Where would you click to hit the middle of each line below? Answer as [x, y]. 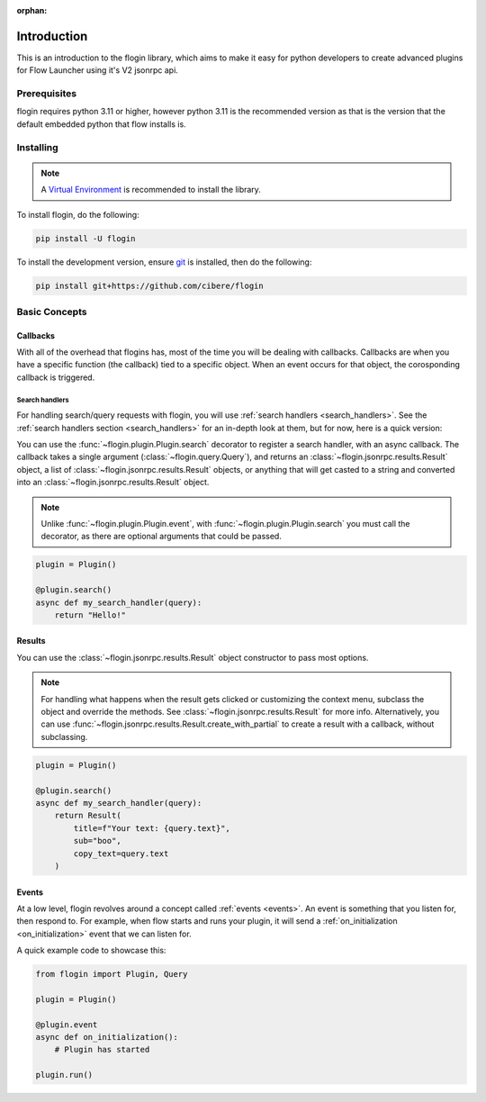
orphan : [32, 10]
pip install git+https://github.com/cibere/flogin [150, 285]
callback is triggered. [56, 377]
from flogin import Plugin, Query [112, 974]
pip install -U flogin [85, 238]
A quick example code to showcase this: [91, 951]
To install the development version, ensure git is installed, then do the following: [164, 262]
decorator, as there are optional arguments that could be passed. [162, 537]
